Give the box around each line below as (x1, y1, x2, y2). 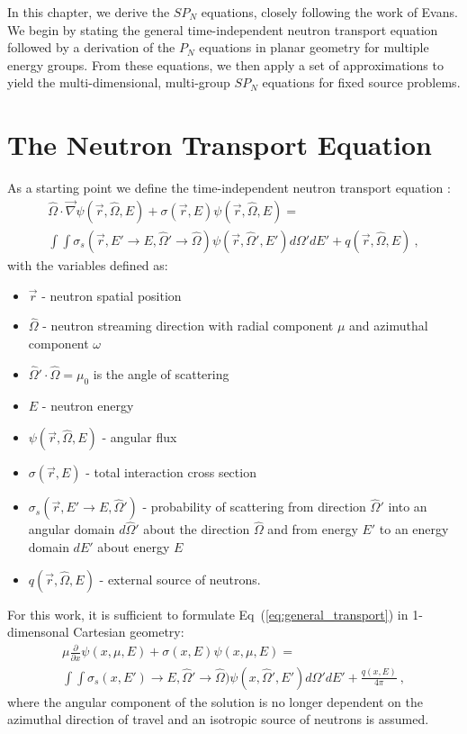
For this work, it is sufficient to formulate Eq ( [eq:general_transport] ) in (7, 604, 409, 623)
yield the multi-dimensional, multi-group (7, 73, 230, 92)
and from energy (267, 520, 358, 539)
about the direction (143, 520, 250, 539)
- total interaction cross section (85, 463, 256, 482)
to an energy (379, 520, 449, 539)
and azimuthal (349, 316, 428, 335)
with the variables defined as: (7, 255, 168, 274)
